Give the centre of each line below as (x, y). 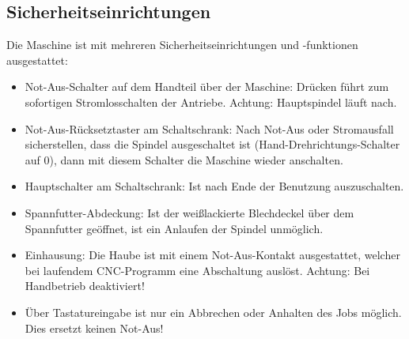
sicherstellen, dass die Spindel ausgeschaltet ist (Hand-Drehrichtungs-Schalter (212, 144)
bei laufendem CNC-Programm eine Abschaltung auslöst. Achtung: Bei (197, 270)
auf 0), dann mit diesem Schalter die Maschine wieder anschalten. (184, 159)
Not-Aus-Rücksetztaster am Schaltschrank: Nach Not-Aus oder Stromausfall (209, 128)
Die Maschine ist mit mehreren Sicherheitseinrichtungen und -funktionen (182, 45)
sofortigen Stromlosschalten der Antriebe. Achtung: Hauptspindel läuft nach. (211, 102)
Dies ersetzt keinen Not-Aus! (94, 328)
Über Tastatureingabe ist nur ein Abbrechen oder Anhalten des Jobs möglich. (213, 312)
